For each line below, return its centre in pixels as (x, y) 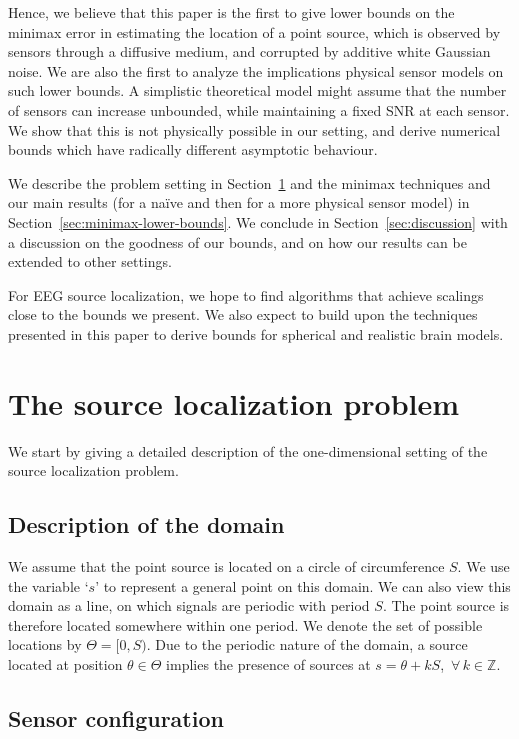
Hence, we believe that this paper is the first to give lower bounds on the (231, 12)
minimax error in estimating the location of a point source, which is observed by (254, 31)
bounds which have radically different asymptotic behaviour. (193, 149)
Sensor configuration (116, 717)
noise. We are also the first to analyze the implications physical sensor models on (256, 70)
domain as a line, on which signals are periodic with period (189, 605)
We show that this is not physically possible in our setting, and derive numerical (254, 129)
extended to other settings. (90, 261)
